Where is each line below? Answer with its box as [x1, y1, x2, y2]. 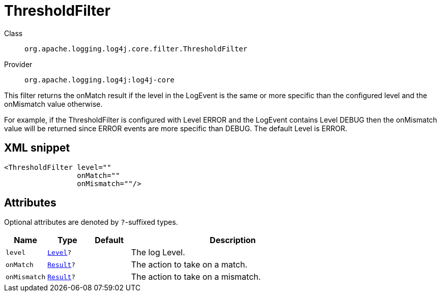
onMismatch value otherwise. [4, 99, 103, 108]
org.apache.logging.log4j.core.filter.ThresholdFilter [24, 44, 248, 53]
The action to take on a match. [131, 259, 248, 270]
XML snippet [4, 141, 70, 155]
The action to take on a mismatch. [131, 272, 261, 282]
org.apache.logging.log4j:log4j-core [24, 75, 175, 84]
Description [210, 235, 256, 246]
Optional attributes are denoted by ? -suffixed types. [4, 218, 178, 227]
